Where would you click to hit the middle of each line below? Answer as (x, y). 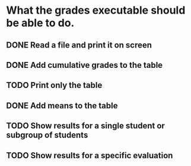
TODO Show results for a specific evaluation (90, 155)
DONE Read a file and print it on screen (79, 45)
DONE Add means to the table (62, 106)
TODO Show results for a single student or (85, 126)
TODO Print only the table (54, 85)
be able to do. (40, 23)
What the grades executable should (96, 10)
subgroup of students (47, 135)
